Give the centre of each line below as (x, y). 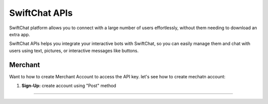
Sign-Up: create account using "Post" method (69, 86)
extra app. (20, 34)
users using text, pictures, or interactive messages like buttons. (74, 51)
